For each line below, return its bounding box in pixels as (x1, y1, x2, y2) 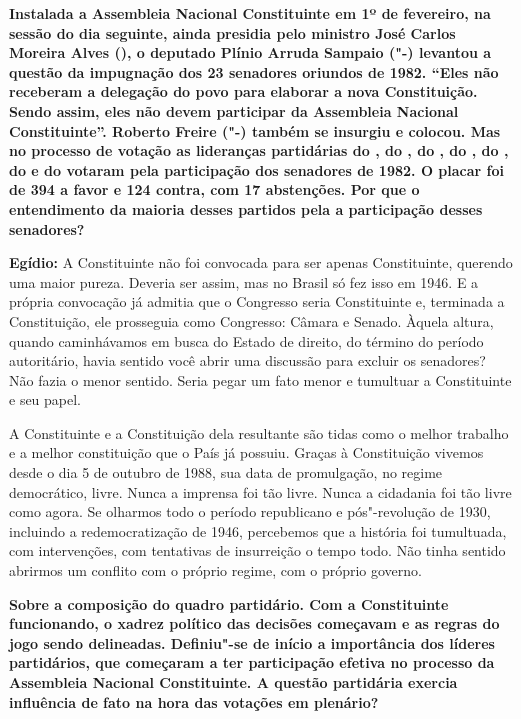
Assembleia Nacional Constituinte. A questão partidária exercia (9, 672, 458, 692)
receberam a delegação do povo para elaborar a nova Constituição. (9, 81, 478, 102)
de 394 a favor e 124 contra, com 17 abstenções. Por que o (9, 179, 420, 200)
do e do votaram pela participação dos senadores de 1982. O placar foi (9, 159, 504, 180)
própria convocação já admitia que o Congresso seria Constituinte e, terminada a (9, 291, 505, 312)
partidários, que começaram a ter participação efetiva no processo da (9, 652, 495, 673)
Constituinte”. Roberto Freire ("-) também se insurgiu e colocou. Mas (9, 120, 501, 141)
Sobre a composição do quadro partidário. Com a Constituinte (9, 593, 449, 614)
